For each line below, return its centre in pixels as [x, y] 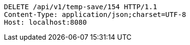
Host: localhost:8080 [45, 22]
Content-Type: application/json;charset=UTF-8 [95, 15]
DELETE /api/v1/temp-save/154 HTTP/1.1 [81, 7]
